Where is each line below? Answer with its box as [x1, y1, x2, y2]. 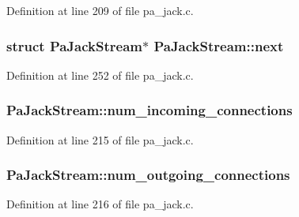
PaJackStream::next [153, 36, 284, 55]
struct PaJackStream [6, 36, 142, 55]
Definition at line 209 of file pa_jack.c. [6, 2, 194, 18]
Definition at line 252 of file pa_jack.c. [6, 66, 194, 83]
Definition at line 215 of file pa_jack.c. [6, 131, 194, 148]
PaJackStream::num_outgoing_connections [6, 165, 290, 185]
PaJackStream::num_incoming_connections [6, 100, 293, 120]
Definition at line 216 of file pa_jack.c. [6, 196, 194, 212]
